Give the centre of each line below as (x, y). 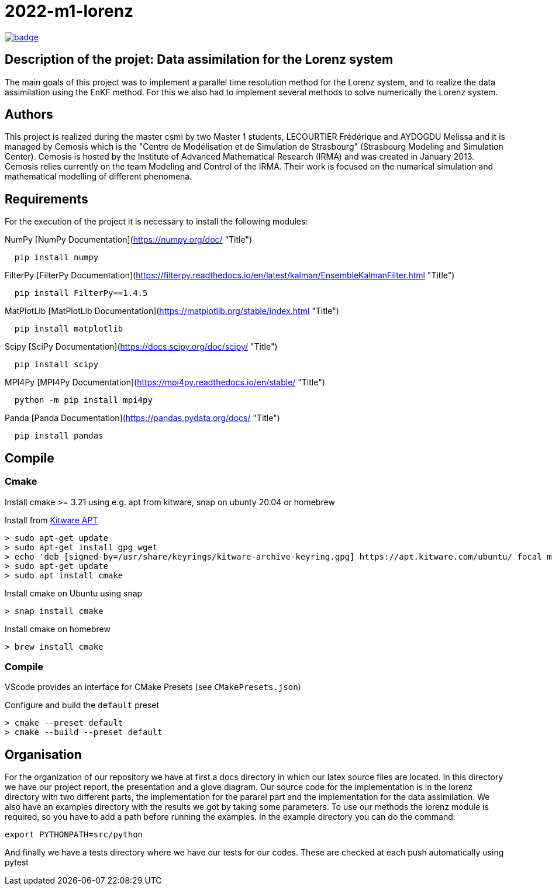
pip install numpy (56, 258)
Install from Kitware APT (51, 520)
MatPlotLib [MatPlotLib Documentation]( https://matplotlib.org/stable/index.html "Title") (172, 311)
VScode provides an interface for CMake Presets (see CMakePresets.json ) (153, 687)
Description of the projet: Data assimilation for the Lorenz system (199, 60)
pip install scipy (56, 365)
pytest (17, 863)
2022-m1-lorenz (69, 11)
